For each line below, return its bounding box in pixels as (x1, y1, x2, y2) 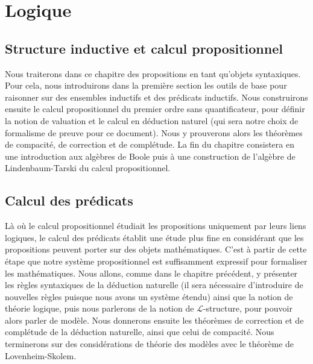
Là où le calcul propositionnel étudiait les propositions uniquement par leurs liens (5, 219, 306, 232)
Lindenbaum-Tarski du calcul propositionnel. (5, 162, 171, 174)
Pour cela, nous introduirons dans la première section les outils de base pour (5, 79, 287, 92)
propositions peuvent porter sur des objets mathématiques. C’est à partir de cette (5, 243, 307, 256)
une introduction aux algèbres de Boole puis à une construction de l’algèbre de (5, 149, 296, 162)
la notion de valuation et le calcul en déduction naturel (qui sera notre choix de (5, 114, 299, 127)
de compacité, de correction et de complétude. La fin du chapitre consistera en (5, 138, 294, 151)
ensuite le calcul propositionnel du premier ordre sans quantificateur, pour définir (5, 102, 305, 115)
